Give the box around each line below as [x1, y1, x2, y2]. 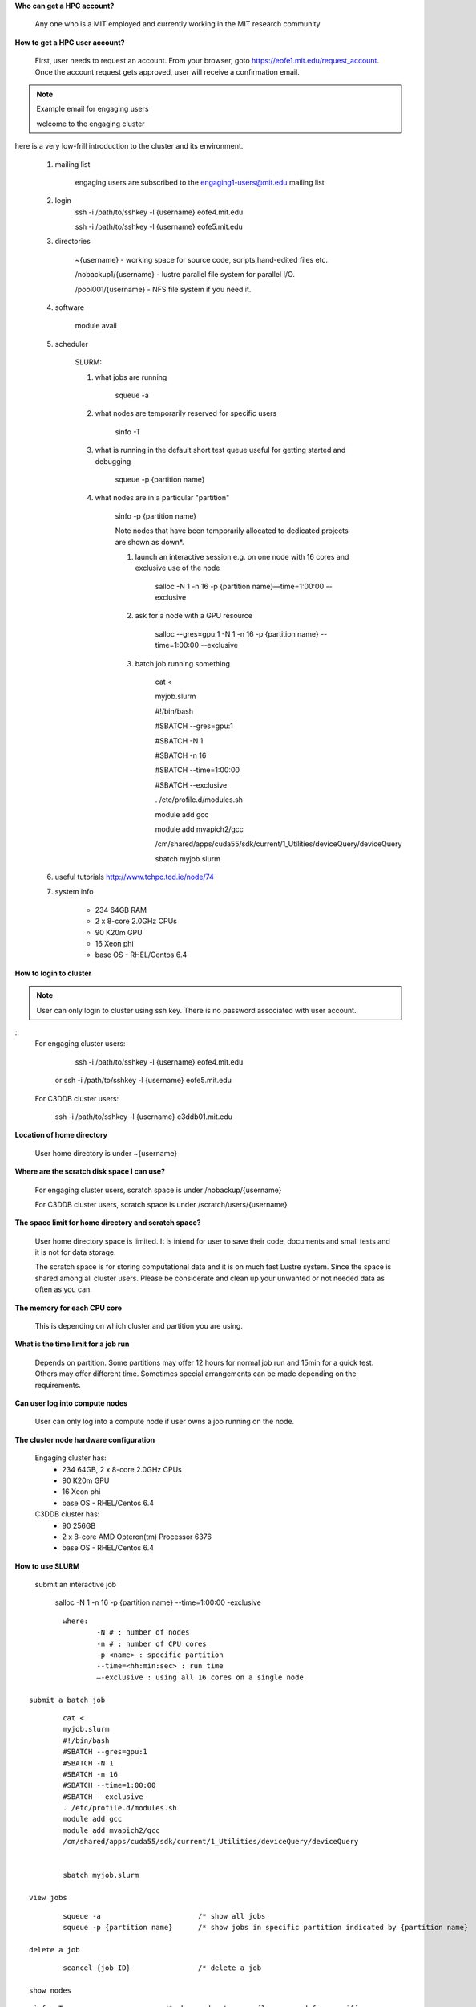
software [54, 303, 84, 312]
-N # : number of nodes [96, 1628, 190, 1637]
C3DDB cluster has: [34, 1509, 100, 1519]
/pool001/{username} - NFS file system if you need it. [75, 284, 252, 294]
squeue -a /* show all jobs [63, 1911, 266, 1920]
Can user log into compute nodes [14, 1398, 128, 1408]
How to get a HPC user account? [14, 37, 125, 47]
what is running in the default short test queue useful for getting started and [95, 446, 346, 455]
